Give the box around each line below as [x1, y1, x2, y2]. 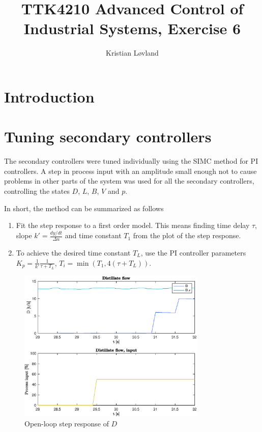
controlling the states [4, 186, 70, 196]
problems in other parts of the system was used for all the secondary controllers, [4, 175, 254, 186]
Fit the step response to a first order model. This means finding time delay [16, 220, 250, 231]
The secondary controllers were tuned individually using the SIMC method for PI [4, 156, 258, 166]
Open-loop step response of [24, 418, 109, 428]
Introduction [4, 86, 95, 107]
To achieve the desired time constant [16, 247, 131, 258]
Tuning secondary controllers [4, 126, 212, 147]
